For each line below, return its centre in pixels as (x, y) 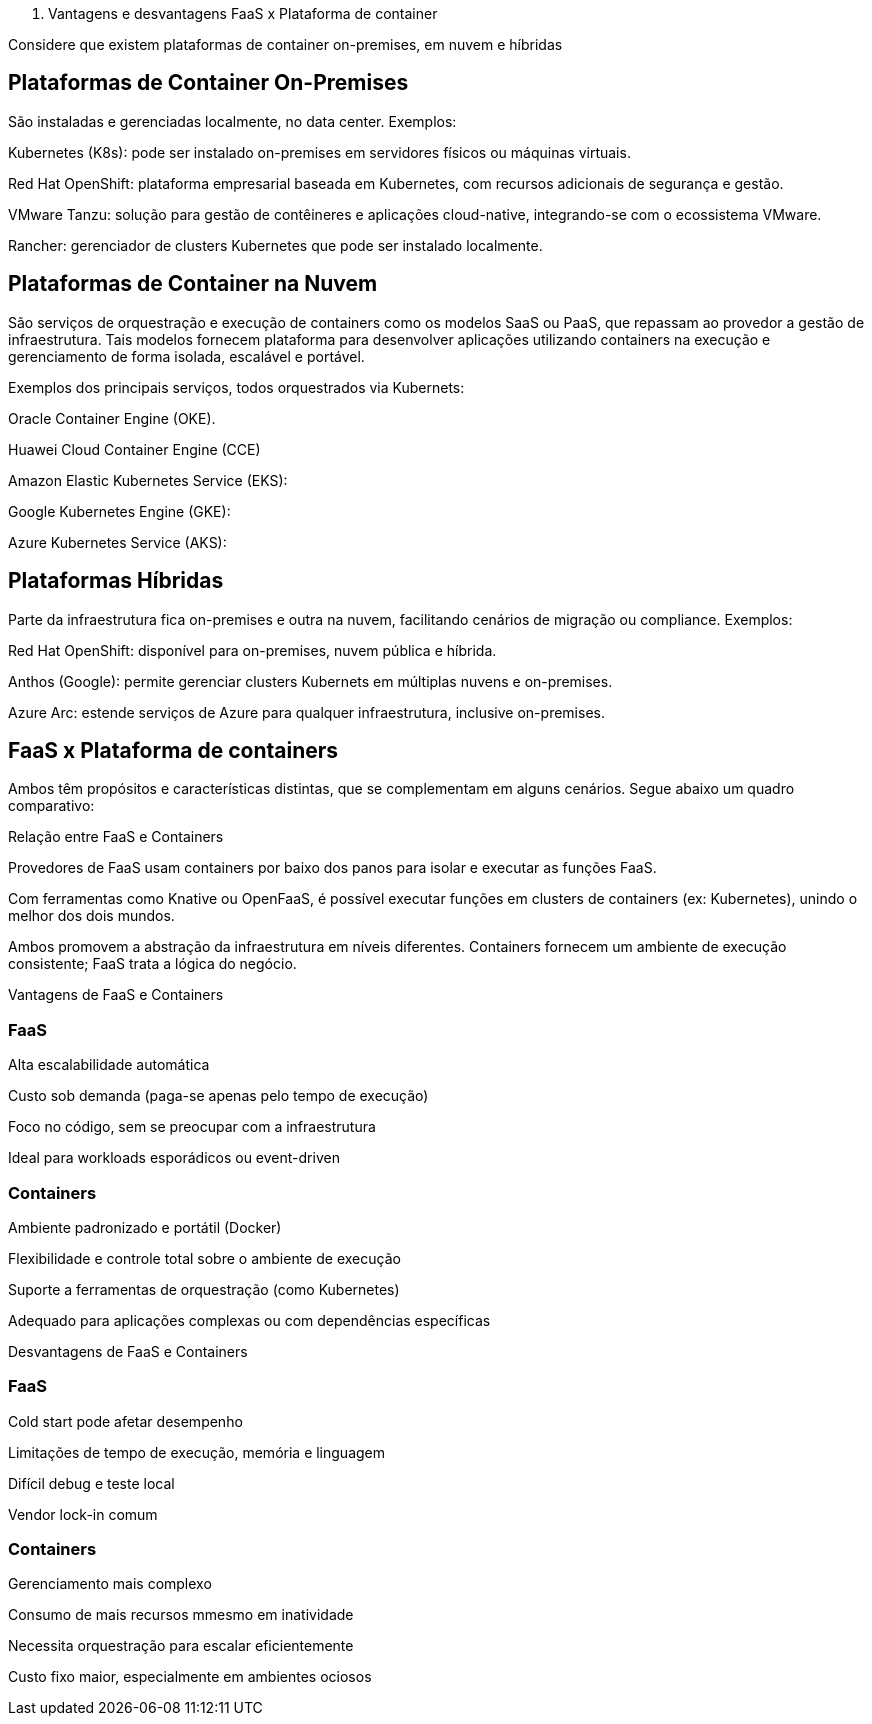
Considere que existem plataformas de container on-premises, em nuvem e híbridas (285, 44)
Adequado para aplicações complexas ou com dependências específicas (249, 1320)
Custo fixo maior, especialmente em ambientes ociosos (190, 1677)
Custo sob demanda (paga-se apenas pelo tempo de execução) (218, 1096)
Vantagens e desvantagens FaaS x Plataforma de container (243, 13)
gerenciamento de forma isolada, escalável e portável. (186, 356)
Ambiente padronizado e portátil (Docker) (145, 1227)
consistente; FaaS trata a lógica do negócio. (152, 964)
